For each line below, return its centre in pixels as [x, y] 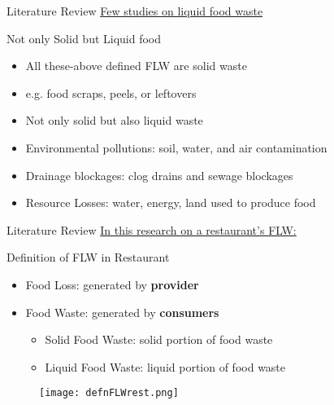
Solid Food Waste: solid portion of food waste [159, 339]
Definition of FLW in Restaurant [88, 257]
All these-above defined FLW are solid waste [136, 66]
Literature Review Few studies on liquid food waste [135, 11]
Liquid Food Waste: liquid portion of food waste [165, 366]
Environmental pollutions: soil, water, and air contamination [176, 147]
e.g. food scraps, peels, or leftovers [111, 92]
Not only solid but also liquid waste [114, 120]
